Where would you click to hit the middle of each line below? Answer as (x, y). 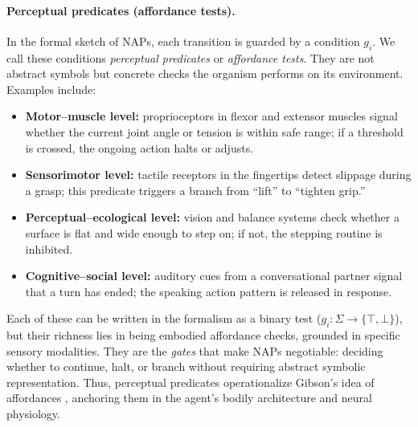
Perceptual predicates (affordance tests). (121, 10)
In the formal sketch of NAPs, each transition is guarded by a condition (183, 41)
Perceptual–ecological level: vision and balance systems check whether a (212, 217)
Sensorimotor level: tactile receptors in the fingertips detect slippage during (218, 175)
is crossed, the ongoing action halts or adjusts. (139, 147)
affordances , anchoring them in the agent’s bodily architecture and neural (189, 398)
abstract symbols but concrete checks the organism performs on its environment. (205, 73)
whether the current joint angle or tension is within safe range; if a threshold (214, 131)
